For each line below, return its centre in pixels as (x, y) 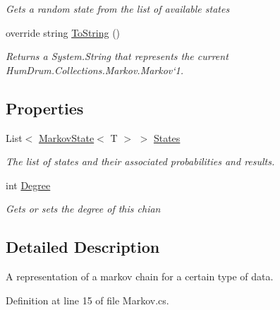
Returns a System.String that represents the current (117, 56)
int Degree (28, 185)
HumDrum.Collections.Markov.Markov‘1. (95, 70)
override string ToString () (63, 32)
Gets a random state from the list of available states (118, 8)
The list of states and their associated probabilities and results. (140, 161)
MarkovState (66, 137)
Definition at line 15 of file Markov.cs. (87, 300)
